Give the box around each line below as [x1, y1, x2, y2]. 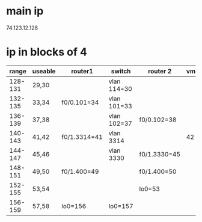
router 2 [148, 67, 172, 75]
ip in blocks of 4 [6, 45, 87, 59]
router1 [71, 67, 93, 75]
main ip [6, 4, 44, 18]
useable [32, 67, 56, 75]
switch [111, 67, 131, 75]
